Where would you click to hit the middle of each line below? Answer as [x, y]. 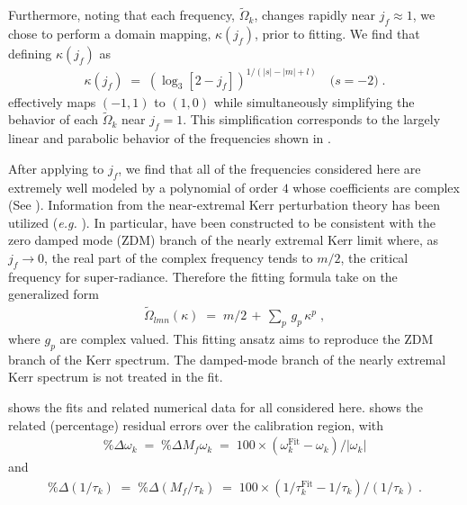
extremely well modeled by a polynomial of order [143, 187]
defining [30, 54]
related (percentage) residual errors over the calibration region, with [196, 424]
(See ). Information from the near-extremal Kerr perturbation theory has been [224, 205]
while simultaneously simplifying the [314, 101]
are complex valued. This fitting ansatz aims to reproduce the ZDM [247, 338]
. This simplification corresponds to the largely [312, 119]
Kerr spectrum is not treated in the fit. [116, 377]
